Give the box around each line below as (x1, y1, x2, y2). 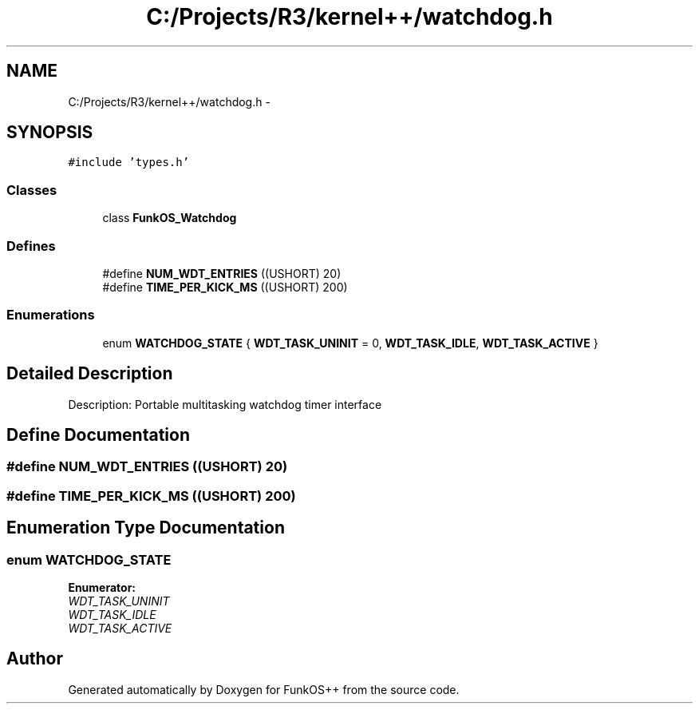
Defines (6, 237, 56, 254)
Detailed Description (6, 363, 173, 384)
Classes (6, 181, 57, 198)
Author (6, 649, 63, 669)
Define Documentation (6, 424, 190, 445)
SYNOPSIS (6, 122, 93, 143)
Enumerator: (68, 580, 136, 594)
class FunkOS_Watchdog (102, 211, 237, 225)
